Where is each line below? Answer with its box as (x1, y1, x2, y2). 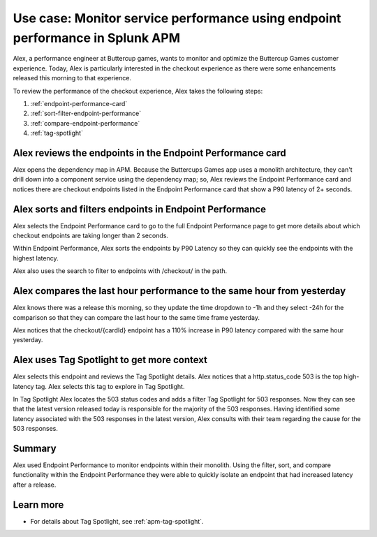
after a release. (13, 480, 57, 489)
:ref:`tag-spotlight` (30, 129, 84, 138)
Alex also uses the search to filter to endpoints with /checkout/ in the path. (13, 267, 228, 275)
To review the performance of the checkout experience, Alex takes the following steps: (13, 87, 263, 95)
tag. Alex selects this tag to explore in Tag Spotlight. (35, 382, 185, 390)
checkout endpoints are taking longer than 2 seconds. (13, 231, 169, 240)
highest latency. (13, 253, 59, 262)
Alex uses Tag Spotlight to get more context (13, 354, 207, 366)
